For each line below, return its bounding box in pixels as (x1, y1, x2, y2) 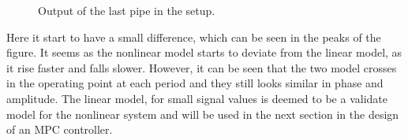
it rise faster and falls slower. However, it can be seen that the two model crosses (6, 59, 397, 76)
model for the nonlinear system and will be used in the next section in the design (6, 105, 399, 122)
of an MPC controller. (6, 121, 113, 138)
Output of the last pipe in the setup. (38, 2, 215, 18)
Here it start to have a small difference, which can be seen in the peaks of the (6, 28, 381, 45)
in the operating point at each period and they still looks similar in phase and (6, 75, 384, 91)
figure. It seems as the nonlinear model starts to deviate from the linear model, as (6, 44, 402, 61)
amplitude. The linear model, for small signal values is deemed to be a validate (6, 90, 387, 106)
